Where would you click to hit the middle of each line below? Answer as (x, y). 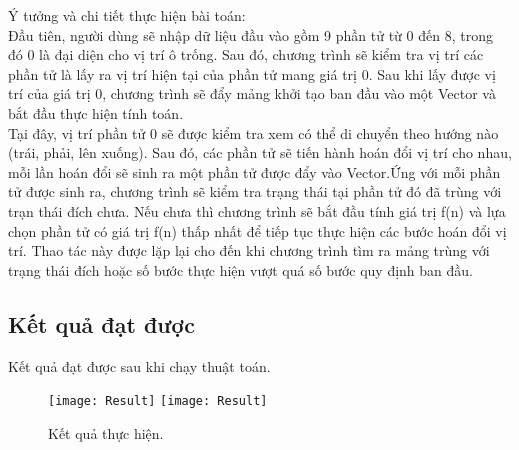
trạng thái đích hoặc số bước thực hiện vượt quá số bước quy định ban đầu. (240, 269)
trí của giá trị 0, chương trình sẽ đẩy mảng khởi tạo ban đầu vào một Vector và (252, 93)
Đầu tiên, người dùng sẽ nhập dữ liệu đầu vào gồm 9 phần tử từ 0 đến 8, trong (250, 34)
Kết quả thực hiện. (106, 432)
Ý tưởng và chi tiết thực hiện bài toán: (127, 15)
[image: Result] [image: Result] (158, 401)
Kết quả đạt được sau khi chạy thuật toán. (139, 365)
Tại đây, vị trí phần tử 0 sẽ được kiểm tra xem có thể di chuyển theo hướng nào (253, 132)
